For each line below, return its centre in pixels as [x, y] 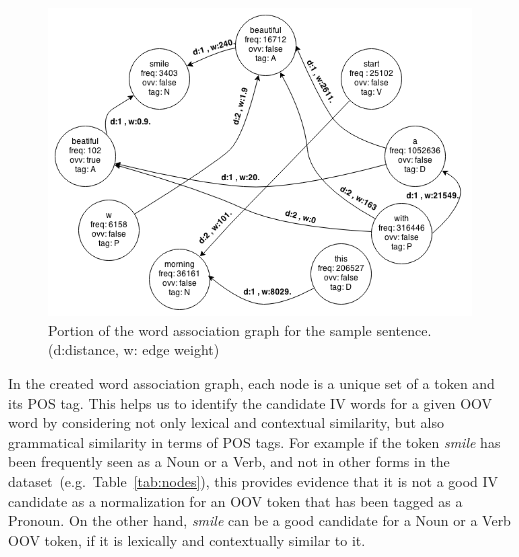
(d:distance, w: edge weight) [134, 349]
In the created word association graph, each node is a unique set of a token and [251, 383]
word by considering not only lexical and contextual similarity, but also [226, 422]
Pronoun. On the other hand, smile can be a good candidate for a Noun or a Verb [259, 520]
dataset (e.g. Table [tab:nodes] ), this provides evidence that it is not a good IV [253, 480]
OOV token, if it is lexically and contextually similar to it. [187, 539]
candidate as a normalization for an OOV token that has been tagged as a [235, 500]
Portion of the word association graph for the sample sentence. [240, 329]
